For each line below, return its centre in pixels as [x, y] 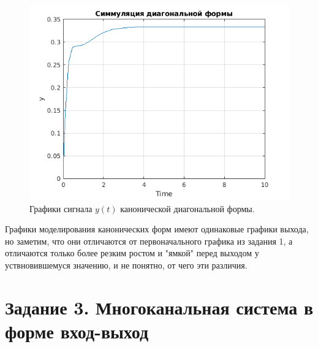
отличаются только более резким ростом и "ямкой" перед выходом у [132, 253]
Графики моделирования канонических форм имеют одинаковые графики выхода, [157, 229]
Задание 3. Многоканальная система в [159, 307]
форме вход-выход [77, 331]
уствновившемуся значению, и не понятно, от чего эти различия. [126, 265]
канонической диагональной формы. [187, 208]
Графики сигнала [61, 208]
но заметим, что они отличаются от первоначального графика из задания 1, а [149, 241]
